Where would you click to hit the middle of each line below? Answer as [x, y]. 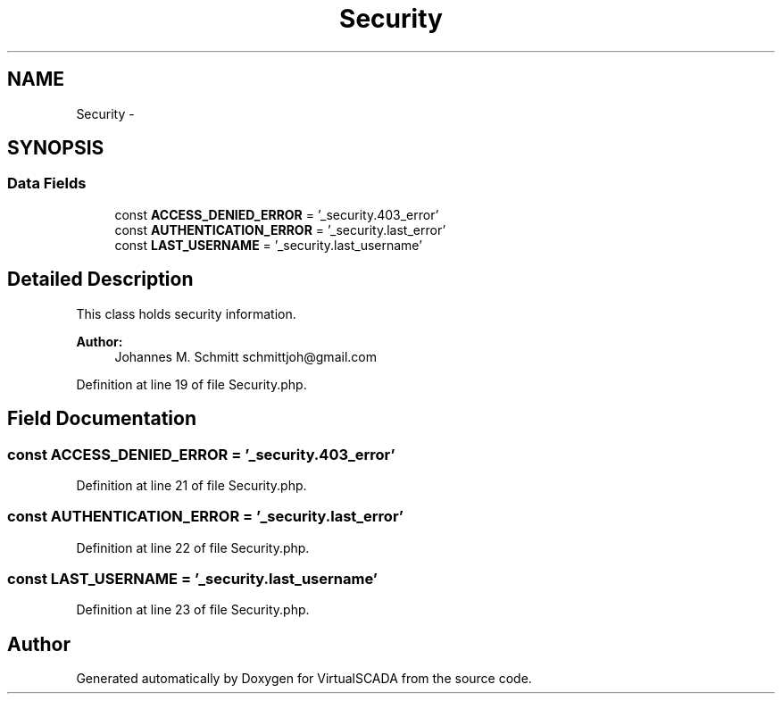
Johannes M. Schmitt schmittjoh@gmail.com [245, 356]
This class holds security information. [186, 313]
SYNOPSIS [56, 148]
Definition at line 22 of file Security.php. [193, 547]
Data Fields [47, 184]
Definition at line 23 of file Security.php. [193, 610]
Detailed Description [100, 280]
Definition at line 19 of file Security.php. [191, 384]
